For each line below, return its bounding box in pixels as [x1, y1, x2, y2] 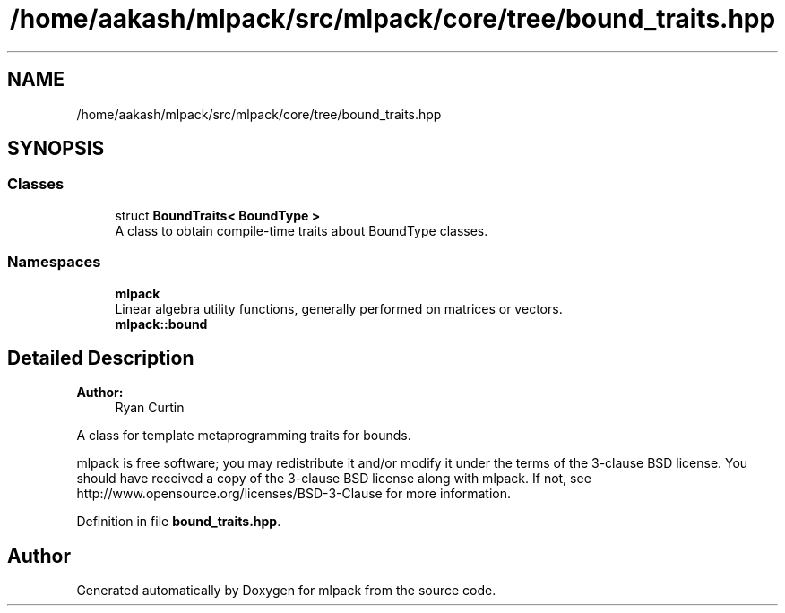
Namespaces [7, 253, 101, 272]
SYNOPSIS [7, 137, 105, 160]
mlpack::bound [115, 315, 208, 332]
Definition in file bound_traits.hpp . [76, 514, 281, 530]
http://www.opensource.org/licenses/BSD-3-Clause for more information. [76, 486, 511, 502]
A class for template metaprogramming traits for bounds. [76, 427, 411, 444]
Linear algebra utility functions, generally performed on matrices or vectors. [115, 300, 563, 316]
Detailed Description [7, 346, 194, 369]
